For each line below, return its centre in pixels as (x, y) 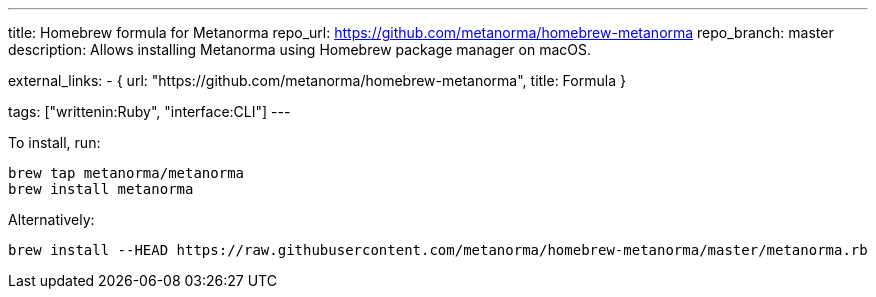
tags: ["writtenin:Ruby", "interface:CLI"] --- (149, 111)
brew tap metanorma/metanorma (126, 173)
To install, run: (54, 142)
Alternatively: (51, 219)
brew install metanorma (101, 189)
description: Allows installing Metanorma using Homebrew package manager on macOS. (299, 49)
